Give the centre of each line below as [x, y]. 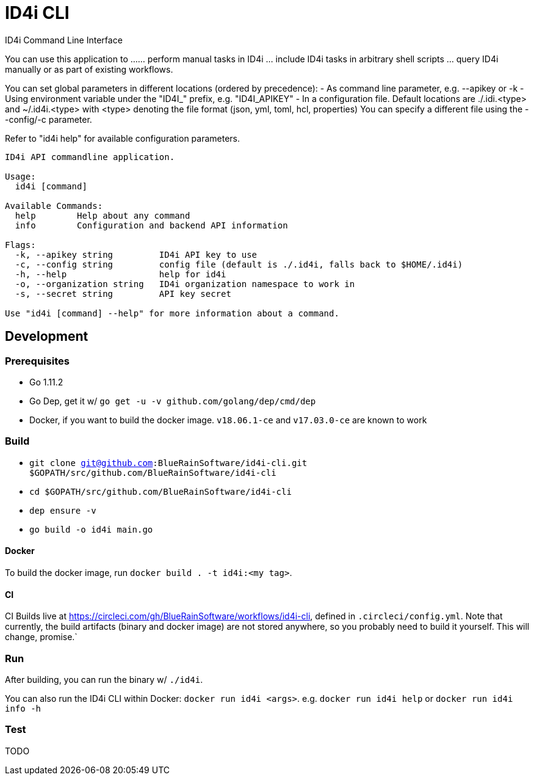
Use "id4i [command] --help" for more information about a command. [172, 313]
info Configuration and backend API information [151, 225]
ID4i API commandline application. [90, 157]
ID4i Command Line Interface [64, 40]
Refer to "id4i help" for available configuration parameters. [123, 138]
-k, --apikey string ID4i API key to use [136, 254]
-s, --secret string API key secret [123, 293]
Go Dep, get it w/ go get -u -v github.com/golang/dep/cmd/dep [173, 401]
